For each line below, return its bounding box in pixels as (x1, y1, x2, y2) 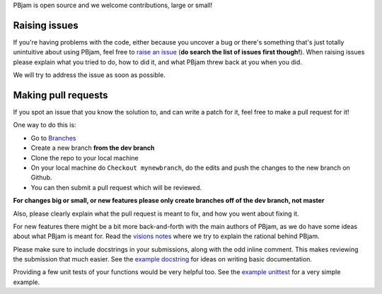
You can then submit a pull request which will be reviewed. (30, 183, 202, 192)
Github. (30, 173, 52, 182)
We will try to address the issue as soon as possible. (13, 71, 166, 79)
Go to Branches (30, 134, 76, 142)
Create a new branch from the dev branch (30, 143, 155, 152)
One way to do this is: (13, 121, 77, 129)
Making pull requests (13, 89, 109, 101)
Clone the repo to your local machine (30, 153, 139, 162)
